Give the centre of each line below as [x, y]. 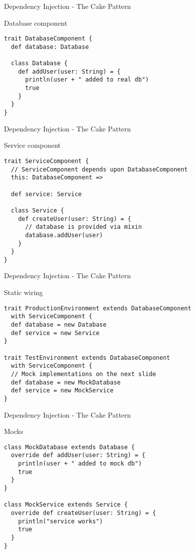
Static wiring [23, 292]
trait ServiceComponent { [46, 161]
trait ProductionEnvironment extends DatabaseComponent [98, 308]
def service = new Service [55, 333]
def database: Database [50, 47]
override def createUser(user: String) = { [83, 513]
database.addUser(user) [64, 235]
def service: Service [46, 194]
